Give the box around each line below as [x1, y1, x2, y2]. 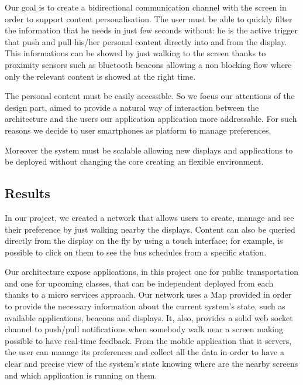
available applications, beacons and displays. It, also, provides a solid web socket [5, 311, 293, 323]
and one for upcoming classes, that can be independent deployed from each [5, 277, 274, 289]
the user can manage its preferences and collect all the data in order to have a [5, 346, 284, 358]
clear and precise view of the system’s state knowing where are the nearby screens [5, 357, 298, 370]
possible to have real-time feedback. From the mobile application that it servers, [5, 334, 292, 346]
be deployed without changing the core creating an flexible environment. [5, 155, 264, 168]
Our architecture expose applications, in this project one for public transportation [5, 265, 298, 278]
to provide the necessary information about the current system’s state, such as [5, 300, 285, 312]
